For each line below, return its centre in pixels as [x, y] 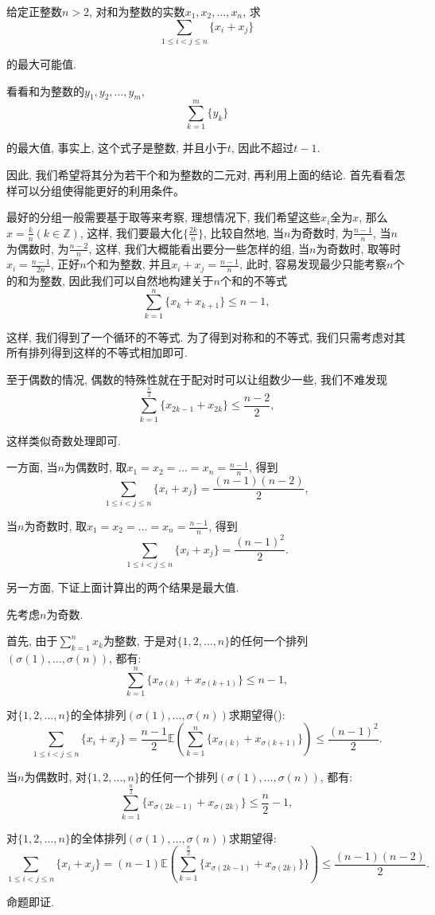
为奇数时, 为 [322, 232]
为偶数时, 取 [95, 467]
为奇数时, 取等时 [359, 248]
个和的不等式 [253, 280]
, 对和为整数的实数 [137, 11]
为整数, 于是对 [140, 641]
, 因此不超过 [262, 148]
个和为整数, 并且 [129, 264]
